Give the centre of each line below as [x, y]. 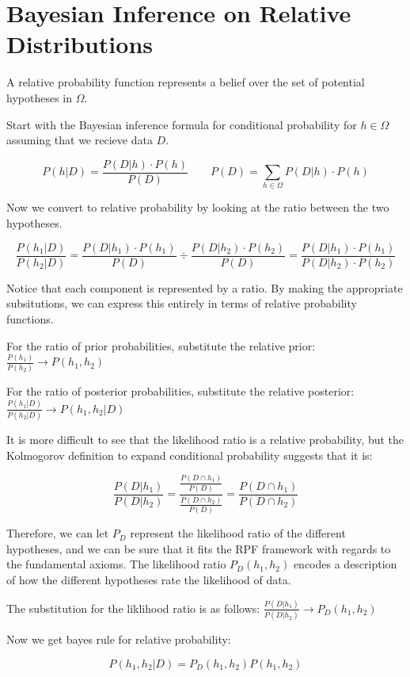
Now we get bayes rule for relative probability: [119, 639]
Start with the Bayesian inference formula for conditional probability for [182, 124]
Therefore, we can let [58, 533]
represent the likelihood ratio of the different [238, 533]
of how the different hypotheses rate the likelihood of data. [149, 580]
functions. [30, 318]
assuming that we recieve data [80, 140]
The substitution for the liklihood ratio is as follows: [133, 608]
